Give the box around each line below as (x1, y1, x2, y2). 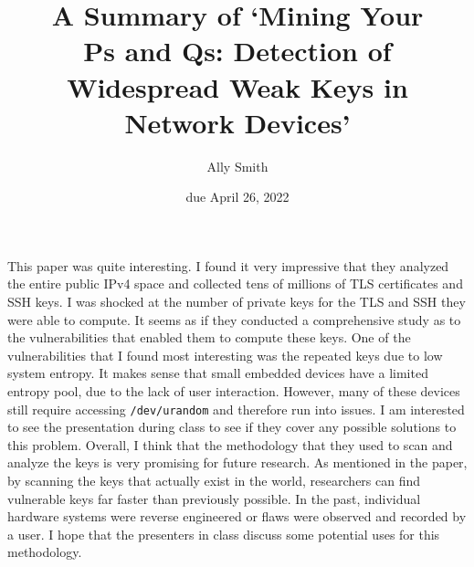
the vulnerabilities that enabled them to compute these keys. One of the (7, 328, 411, 347)
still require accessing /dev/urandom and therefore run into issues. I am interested (7, 399, 465, 418)
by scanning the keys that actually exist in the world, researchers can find (7, 471, 421, 490)
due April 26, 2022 (185, 187, 290, 206)
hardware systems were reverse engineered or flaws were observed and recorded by (7, 507, 467, 526)
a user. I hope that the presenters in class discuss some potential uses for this (7, 524, 440, 543)
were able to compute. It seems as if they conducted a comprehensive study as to (7, 310, 461, 329)
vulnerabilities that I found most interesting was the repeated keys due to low (7, 345, 443, 364)
